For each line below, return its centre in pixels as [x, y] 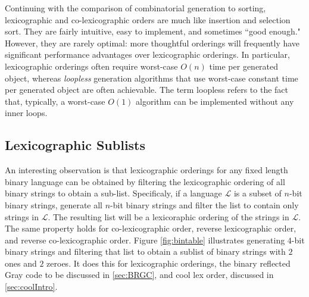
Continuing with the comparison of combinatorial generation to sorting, [135, 8]
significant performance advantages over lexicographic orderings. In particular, [147, 54]
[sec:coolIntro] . [31, 287]
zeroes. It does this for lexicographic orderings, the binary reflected [168, 263]
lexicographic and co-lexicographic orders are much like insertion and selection [148, 19]
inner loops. [26, 113]
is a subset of [257, 193]
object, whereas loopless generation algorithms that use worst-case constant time [152, 78]
